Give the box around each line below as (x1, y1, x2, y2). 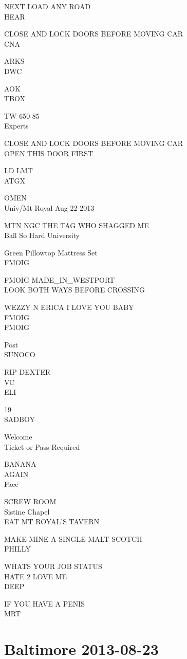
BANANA (4, 459, 36, 469)
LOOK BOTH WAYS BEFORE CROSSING (4, 284, 145, 295)
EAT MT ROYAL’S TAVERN (4, 516, 100, 527)
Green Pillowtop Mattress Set (4, 247, 98, 258)
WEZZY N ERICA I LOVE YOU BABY (4, 302, 134, 313)
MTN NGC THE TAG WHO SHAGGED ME (4, 219, 149, 230)
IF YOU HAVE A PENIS (4, 598, 85, 609)
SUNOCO (4, 349, 35, 360)
